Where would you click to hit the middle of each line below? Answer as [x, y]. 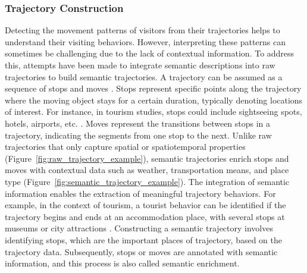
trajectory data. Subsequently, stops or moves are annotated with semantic [141, 251]
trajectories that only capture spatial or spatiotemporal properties [125, 147]
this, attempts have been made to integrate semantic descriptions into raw [140, 65]
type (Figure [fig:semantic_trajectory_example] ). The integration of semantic [147, 181]
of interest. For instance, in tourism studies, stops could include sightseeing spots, [153, 112]
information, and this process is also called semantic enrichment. [122, 263]
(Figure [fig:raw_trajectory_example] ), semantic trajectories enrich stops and [147, 158]
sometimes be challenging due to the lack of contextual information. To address [150, 53]
